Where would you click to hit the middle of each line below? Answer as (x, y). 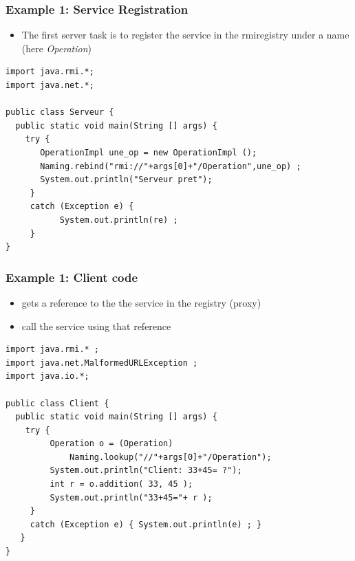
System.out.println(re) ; (119, 220)
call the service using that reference (96, 326)
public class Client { (57, 403)
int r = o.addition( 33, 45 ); (121, 484)
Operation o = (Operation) (111, 444)
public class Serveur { (60, 112)
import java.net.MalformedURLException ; (102, 363)
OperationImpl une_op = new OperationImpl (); (149, 152)
